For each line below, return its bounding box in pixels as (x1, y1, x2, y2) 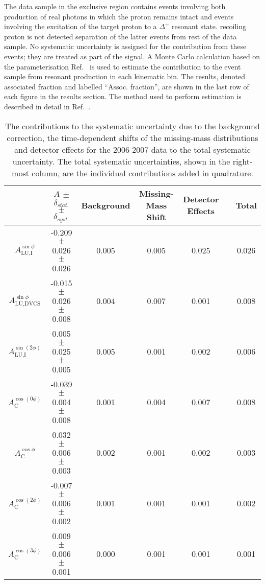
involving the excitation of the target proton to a (4, 21, 157, 32)
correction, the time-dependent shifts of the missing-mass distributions (7, 131, 258, 144)
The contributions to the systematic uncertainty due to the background (5, 120, 260, 132)
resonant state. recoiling (171, 21, 247, 32)
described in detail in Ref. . (4, 101, 91, 111)
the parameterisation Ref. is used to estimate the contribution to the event (4, 61, 241, 72)
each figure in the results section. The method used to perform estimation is (4, 91, 242, 102)
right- (232, 155, 253, 167)
